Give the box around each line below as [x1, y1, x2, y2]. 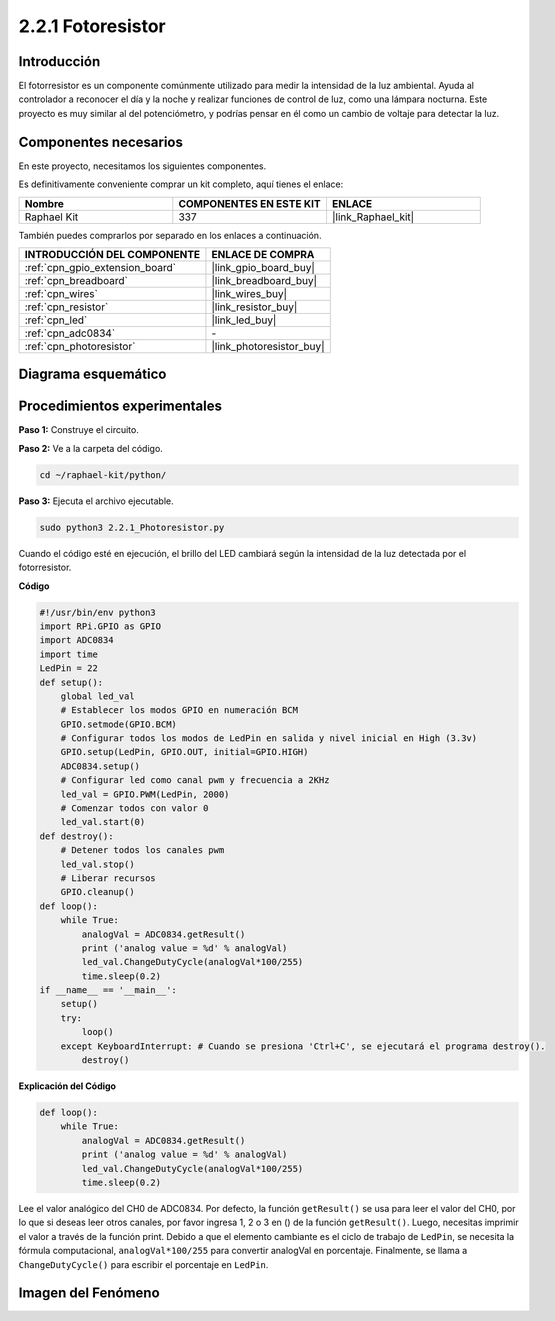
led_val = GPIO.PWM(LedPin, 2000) [60, 788, 230, 800]
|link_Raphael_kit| [331, 210, 415, 224]
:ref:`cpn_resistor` [24, 300, 109, 314]
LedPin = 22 [39, 663, 99, 674]
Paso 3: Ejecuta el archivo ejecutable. [18, 495, 174, 507]
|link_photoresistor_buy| [211, 339, 325, 353]
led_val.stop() [60, 858, 135, 870]
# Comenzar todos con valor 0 [60, 803, 209, 814]
